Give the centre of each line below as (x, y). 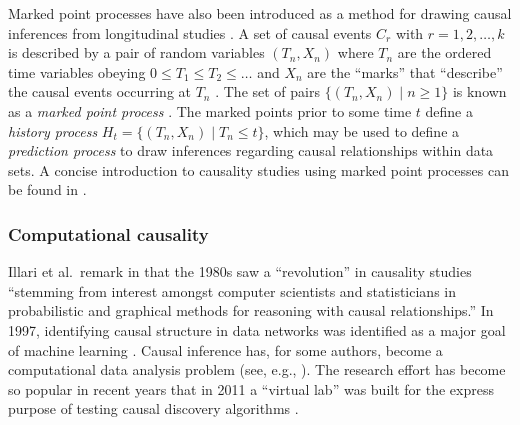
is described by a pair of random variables (136, 52)
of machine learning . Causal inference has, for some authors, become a (225, 349)
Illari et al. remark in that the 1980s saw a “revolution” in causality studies (240, 271)
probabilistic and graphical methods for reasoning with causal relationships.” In (251, 310)
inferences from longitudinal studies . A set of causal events (190, 32)
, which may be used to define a (362, 130)
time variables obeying (77, 71)
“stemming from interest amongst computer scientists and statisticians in (232, 290)
